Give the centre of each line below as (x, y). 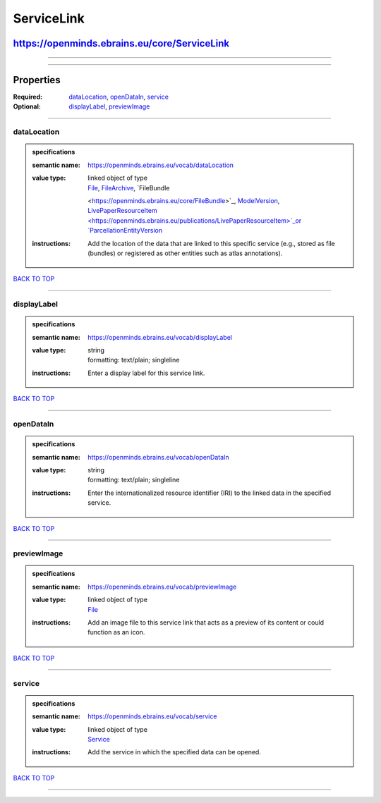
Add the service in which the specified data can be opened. (174, 752)
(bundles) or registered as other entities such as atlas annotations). (185, 253)
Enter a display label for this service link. (146, 373)
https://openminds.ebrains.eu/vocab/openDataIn (158, 457)
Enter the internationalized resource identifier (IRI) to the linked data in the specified (210, 493)
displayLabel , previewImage (109, 106)
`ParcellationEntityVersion (125, 231)
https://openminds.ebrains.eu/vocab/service (152, 716)
